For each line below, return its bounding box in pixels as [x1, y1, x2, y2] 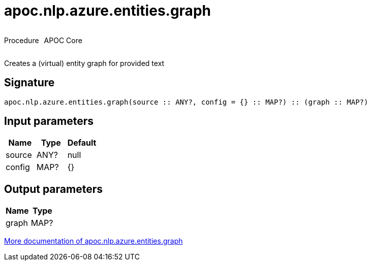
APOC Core [44, 36, 82, 45]
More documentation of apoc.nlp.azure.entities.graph [4, 237, 183, 246]
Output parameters [4, 182, 103, 195]
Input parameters [4, 115, 94, 128]
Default [67, 138, 97, 148]
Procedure [4, 36, 39, 45]
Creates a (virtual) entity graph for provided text [4, 58, 165, 68]
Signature [4, 76, 55, 89]
